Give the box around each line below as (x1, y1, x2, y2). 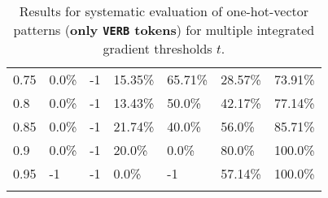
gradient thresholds (103, 39, 212, 58)
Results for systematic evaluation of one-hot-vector (19, 2, 308, 20)
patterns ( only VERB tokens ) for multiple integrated (13, 20, 315, 39)
